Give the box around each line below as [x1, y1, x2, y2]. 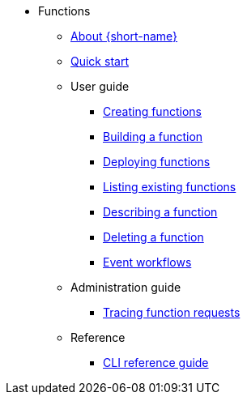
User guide [70, 79, 130, 93]
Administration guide [70, 280, 181, 294]
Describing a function [103, 205, 218, 219]
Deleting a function [103, 230, 204, 244]
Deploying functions [103, 155, 211, 169]
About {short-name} [70, 29, 178, 43]
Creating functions [103, 105, 202, 118]
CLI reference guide [103, 356, 209, 369]
